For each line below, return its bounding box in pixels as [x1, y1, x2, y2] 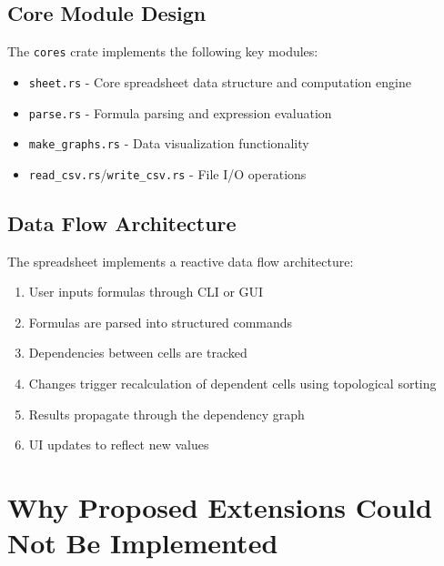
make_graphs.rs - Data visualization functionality [28, 134, 309, 153]
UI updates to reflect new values [28, 435, 209, 454]
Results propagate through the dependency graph [28, 404, 305, 423]
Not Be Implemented [7, 524, 278, 561]
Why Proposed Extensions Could [7, 489, 432, 526]
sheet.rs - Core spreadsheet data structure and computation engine [28, 72, 411, 91]
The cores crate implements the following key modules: [7, 42, 318, 61]
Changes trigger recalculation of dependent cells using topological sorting [28, 374, 437, 393]
